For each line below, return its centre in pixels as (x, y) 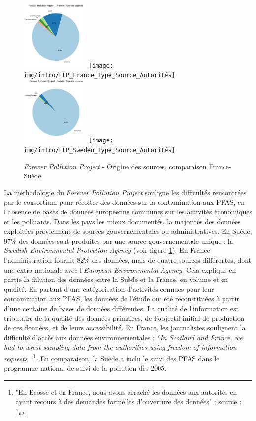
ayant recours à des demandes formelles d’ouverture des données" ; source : (128, 402)
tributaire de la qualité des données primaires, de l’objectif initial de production (124, 318)
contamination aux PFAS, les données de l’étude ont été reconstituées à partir (122, 298)
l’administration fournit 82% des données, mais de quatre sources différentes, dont (128, 260)
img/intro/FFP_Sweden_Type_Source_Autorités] (99, 151)
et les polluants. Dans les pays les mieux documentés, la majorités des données (122, 221)
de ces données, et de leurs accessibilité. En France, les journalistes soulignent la (125, 328)
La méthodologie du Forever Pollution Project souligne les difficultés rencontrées (125, 192)
